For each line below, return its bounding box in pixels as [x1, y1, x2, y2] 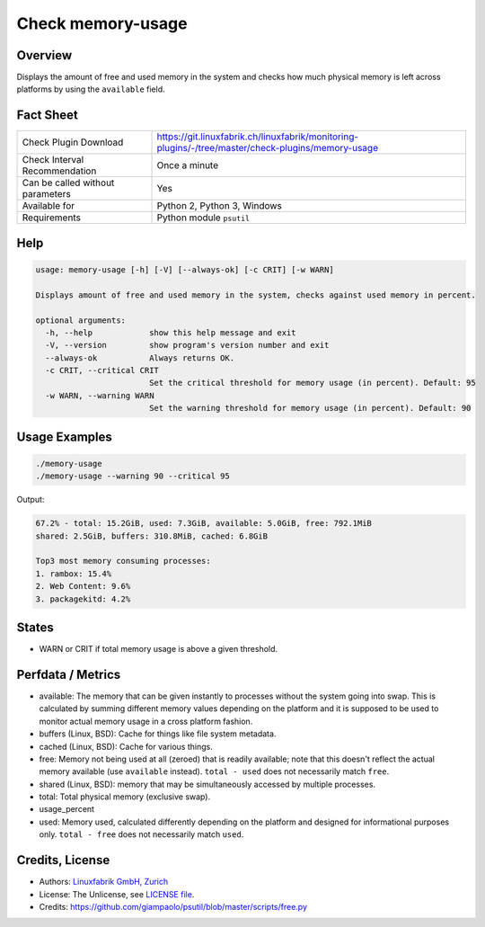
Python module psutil [156, 211, 251, 224]
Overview [16, 48, 73, 63]
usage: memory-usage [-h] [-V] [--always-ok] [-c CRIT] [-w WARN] [35, 264, 334, 274]
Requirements [22, 211, 81, 224]
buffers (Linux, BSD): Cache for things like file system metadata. [39, 728, 277, 739]
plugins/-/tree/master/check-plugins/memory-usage [156, 142, 379, 155]
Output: [16, 495, 45, 505]
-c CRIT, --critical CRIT [45, 365, 159, 376]
